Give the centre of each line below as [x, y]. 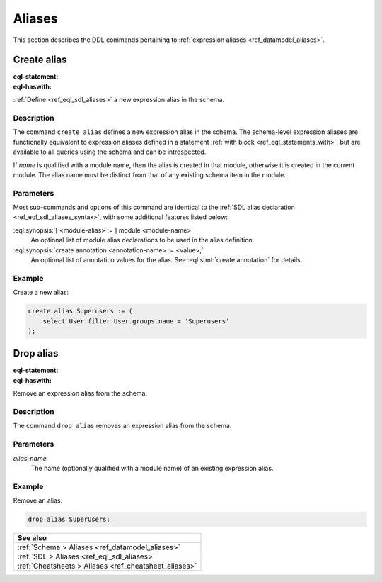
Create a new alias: [41, 292]
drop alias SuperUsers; [69, 520]
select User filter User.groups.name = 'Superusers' [136, 321]
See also [32, 538]
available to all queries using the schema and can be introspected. [110, 152]
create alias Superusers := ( [80, 311]
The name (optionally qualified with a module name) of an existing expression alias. [152, 468]
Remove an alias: [38, 500]
